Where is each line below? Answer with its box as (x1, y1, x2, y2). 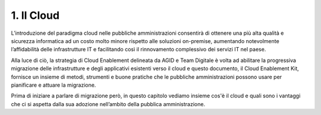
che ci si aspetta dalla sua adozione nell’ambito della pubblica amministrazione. (11, 100, 205, 107)
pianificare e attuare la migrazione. (11, 81, 96, 88)
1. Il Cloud (11, 9, 59, 22)
